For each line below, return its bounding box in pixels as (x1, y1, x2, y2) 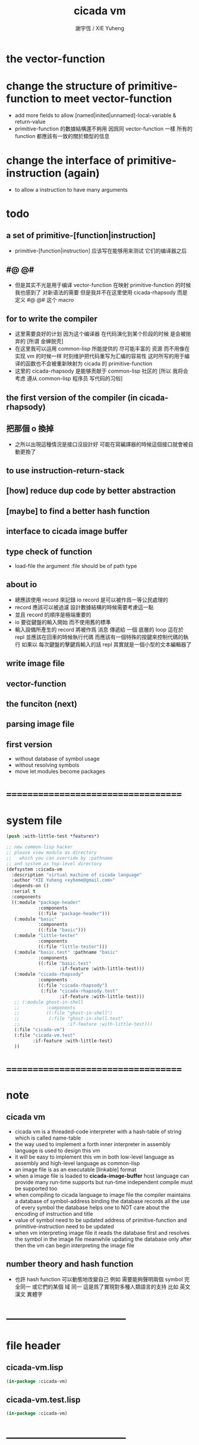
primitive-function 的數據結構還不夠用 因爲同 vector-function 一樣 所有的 (14, 125, 193, 132)
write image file (6, 658, 65, 669)
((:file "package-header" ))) (37, 910, 110, 916)
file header (6, 1338, 61, 1352)
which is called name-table (14, 1134, 81, 1141)
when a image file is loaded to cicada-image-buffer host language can (14, 1172, 189, 1179)
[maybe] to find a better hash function (6, 506, 150, 516)
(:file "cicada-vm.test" (14, 1032, 76, 1038)
